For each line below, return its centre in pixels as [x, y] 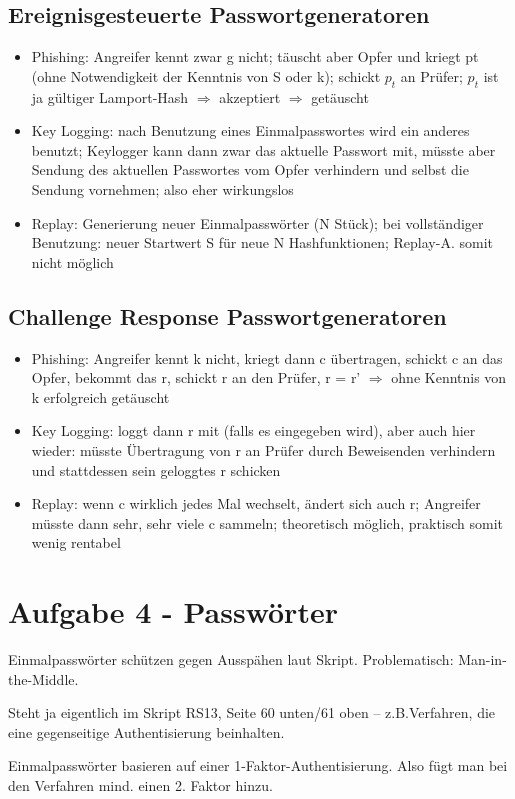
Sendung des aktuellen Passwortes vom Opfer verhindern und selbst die [250, 169]
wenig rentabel [76, 542]
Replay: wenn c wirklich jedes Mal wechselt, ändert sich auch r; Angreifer [256, 503]
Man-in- [482, 659]
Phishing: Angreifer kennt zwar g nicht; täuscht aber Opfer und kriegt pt [255, 56]
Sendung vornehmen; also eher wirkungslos [162, 188]
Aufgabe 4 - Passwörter [173, 611]
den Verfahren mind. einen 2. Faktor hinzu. [140, 784]
